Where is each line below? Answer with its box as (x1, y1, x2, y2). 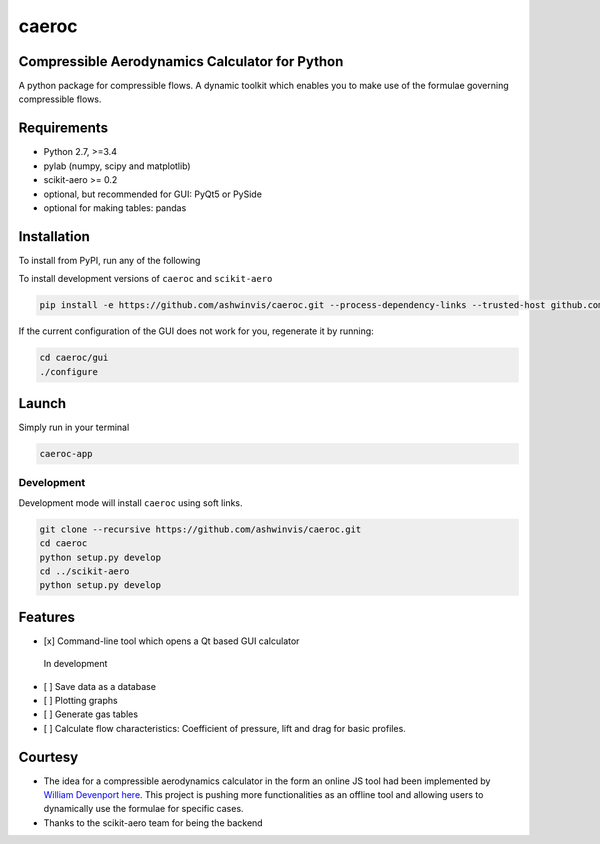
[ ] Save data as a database (43, 680, 157, 692)
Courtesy (18, 748, 79, 765)
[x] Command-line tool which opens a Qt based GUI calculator (43, 635, 300, 647)
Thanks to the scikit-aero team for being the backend (43, 816, 264, 829)
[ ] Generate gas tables (43, 708, 139, 720)
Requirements (18, 120, 109, 137)
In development (43, 658, 108, 670)
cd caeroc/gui (39, 352, 109, 364)
